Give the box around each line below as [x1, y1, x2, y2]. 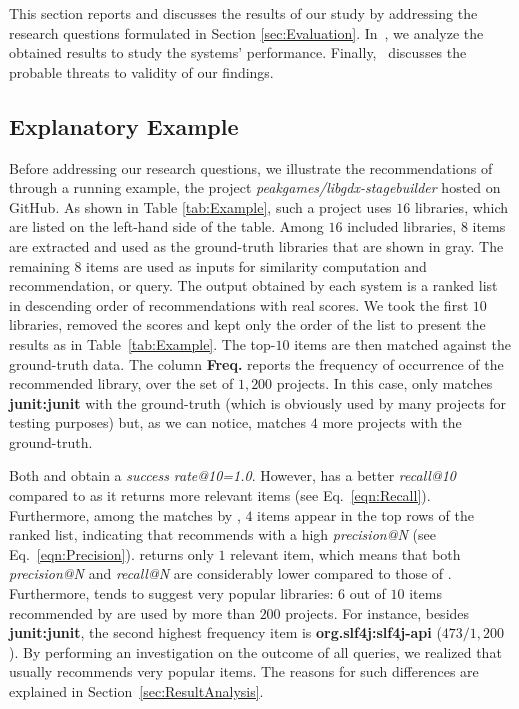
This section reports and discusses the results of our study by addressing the [9, 3, 478, 23]
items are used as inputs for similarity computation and [86, 255, 427, 276]
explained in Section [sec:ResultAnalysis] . [9, 681, 264, 702]
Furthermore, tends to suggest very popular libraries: [9, 583, 334, 604]
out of [349, 583, 386, 604]
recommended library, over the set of [9, 373, 234, 394]
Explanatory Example [9, 110, 239, 141]
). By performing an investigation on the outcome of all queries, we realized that [9, 641, 502, 662]
